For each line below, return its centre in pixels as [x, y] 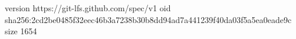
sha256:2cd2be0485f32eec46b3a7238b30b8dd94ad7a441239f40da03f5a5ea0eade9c [148, 19]
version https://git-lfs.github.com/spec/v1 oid [88, 8]
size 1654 [21, 31]
